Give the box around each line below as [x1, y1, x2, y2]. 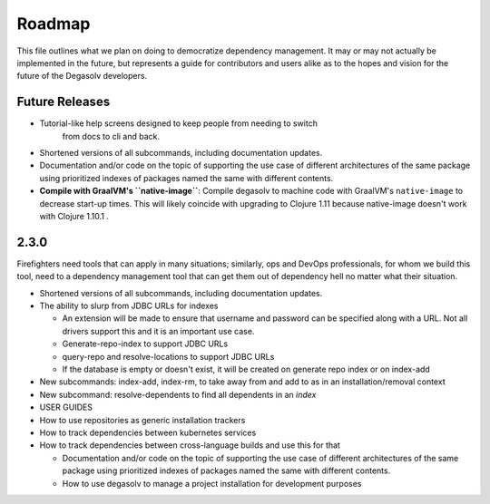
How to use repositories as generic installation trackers [39, 414, 246, 425]
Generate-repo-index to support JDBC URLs [62, 338, 229, 349]
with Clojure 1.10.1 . [39, 210, 109, 221]
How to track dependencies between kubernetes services [39, 427, 257, 438]
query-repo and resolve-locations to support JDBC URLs [62, 351, 275, 362]
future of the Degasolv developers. [16, 71, 148, 82]
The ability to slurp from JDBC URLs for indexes [39, 300, 219, 312]
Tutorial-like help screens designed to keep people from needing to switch [39, 118, 318, 129]
